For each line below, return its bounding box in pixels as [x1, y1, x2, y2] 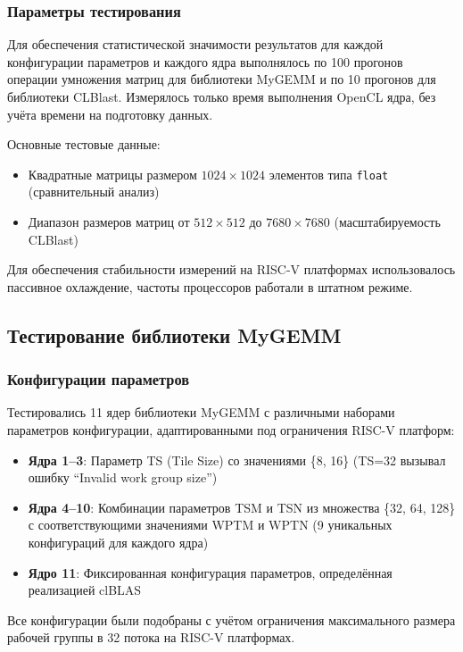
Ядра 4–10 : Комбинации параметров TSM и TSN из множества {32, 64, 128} [28, 497, 456, 516]
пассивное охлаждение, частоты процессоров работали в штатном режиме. [7, 277, 413, 296]
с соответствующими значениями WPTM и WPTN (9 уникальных [28, 515, 393, 534]
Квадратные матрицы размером [28, 164, 197, 183]
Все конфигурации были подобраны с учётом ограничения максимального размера [7, 610, 456, 629]
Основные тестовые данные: [7, 135, 161, 154]
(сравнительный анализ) [28, 182, 160, 201]
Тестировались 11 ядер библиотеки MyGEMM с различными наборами [7, 403, 395, 422]
